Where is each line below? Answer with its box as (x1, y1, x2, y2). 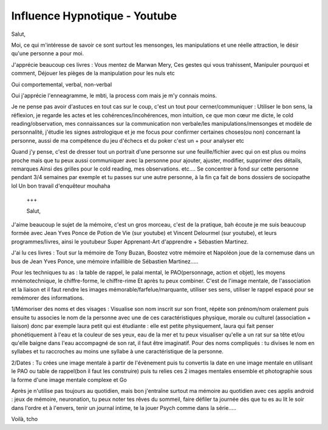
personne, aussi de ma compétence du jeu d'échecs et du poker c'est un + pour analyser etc (11, 137, 244, 144)
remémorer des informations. (11, 295, 84, 302)
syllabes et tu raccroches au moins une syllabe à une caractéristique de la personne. (11, 348, 224, 355)
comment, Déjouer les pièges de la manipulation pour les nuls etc (11, 70, 176, 77)
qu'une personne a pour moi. (11, 50, 84, 57)
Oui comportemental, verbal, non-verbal (11, 81, 112, 88)
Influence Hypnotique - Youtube (11, 9, 177, 22)
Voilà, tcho (11, 415, 38, 423)
